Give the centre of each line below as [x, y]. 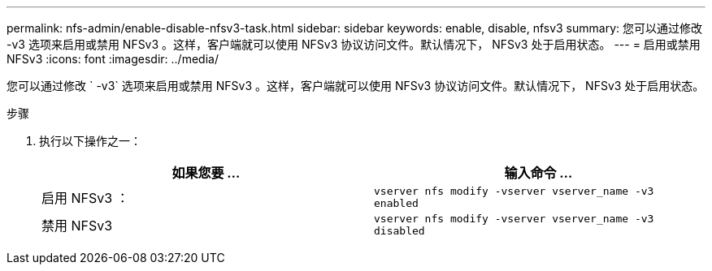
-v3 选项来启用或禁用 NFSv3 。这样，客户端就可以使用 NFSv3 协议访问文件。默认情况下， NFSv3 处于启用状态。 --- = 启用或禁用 [354, 44]
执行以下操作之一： [90, 141]
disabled [399, 231]
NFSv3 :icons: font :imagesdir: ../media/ [113, 59]
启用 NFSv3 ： [85, 198]
